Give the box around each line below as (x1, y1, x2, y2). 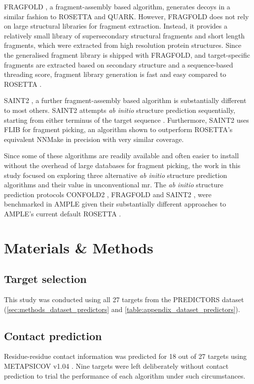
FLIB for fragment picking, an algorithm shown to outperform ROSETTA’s (4, 124, 233, 135)
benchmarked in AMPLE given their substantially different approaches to (4, 199, 226, 209)
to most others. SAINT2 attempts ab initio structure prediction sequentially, (4, 105, 235, 115)
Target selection (4, 271, 87, 286)
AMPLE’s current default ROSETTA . (4, 208, 121, 218)
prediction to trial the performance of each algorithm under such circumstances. (4, 370, 246, 381)
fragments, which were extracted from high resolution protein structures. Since (4, 40, 242, 50)
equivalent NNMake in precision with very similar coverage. (4, 134, 184, 144)
